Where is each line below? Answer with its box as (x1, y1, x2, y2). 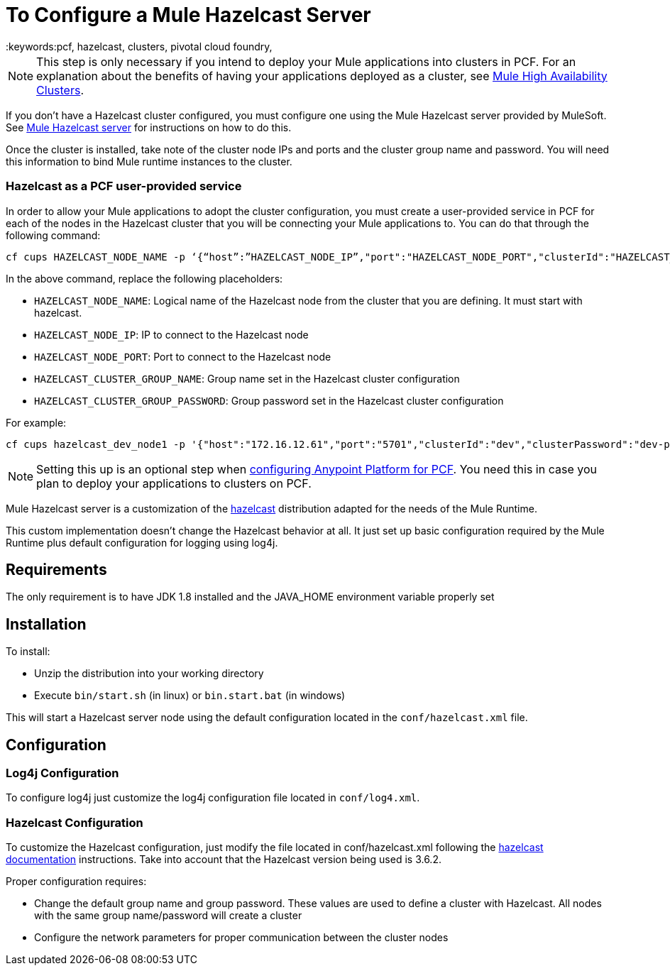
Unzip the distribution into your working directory (34, 667, 264, 680)
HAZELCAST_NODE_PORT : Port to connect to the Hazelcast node (34, 350, 331, 363)
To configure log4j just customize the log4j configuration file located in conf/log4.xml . (6, 791, 420, 804)
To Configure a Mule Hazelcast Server (6, 3, 371, 27)
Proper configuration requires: (6, 875, 147, 888)
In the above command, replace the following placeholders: (6, 272, 283, 285)
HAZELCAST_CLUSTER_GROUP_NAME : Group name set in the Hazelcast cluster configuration (34, 372, 460, 385)
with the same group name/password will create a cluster (34, 909, 302, 922)
